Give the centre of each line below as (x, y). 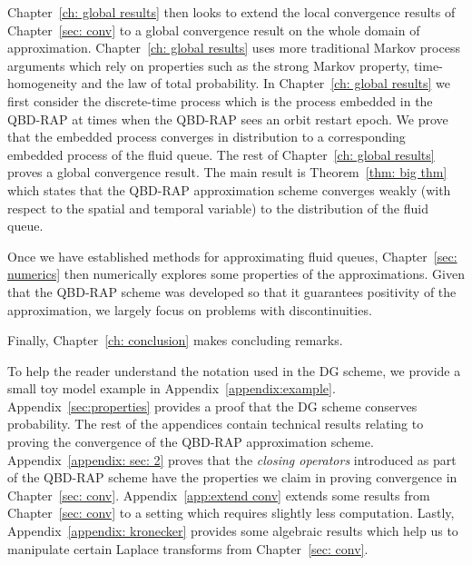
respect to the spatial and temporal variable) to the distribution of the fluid (218, 208)
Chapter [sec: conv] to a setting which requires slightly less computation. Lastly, (231, 513)
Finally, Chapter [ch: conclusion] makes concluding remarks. (175, 340)
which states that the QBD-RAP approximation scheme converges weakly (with (229, 189)
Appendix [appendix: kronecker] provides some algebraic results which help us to (233, 531)
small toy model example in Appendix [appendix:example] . (172, 388)
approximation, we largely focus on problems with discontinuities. (190, 309)
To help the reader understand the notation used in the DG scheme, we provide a (234, 370)
